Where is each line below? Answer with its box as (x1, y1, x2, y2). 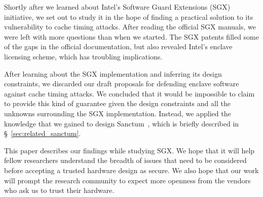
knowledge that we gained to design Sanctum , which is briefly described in (4, 118, 239, 128)
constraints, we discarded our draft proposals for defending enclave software (4, 78, 239, 89)
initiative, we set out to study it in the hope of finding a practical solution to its (4, 11, 253, 22)
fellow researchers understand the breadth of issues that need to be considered (4, 155, 247, 166)
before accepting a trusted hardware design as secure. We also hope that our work (4, 165, 259, 175)
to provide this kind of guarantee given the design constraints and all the (4, 98, 231, 109)
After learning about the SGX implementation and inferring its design (4, 68, 222, 79)
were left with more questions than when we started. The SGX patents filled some (4, 31, 259, 42)
